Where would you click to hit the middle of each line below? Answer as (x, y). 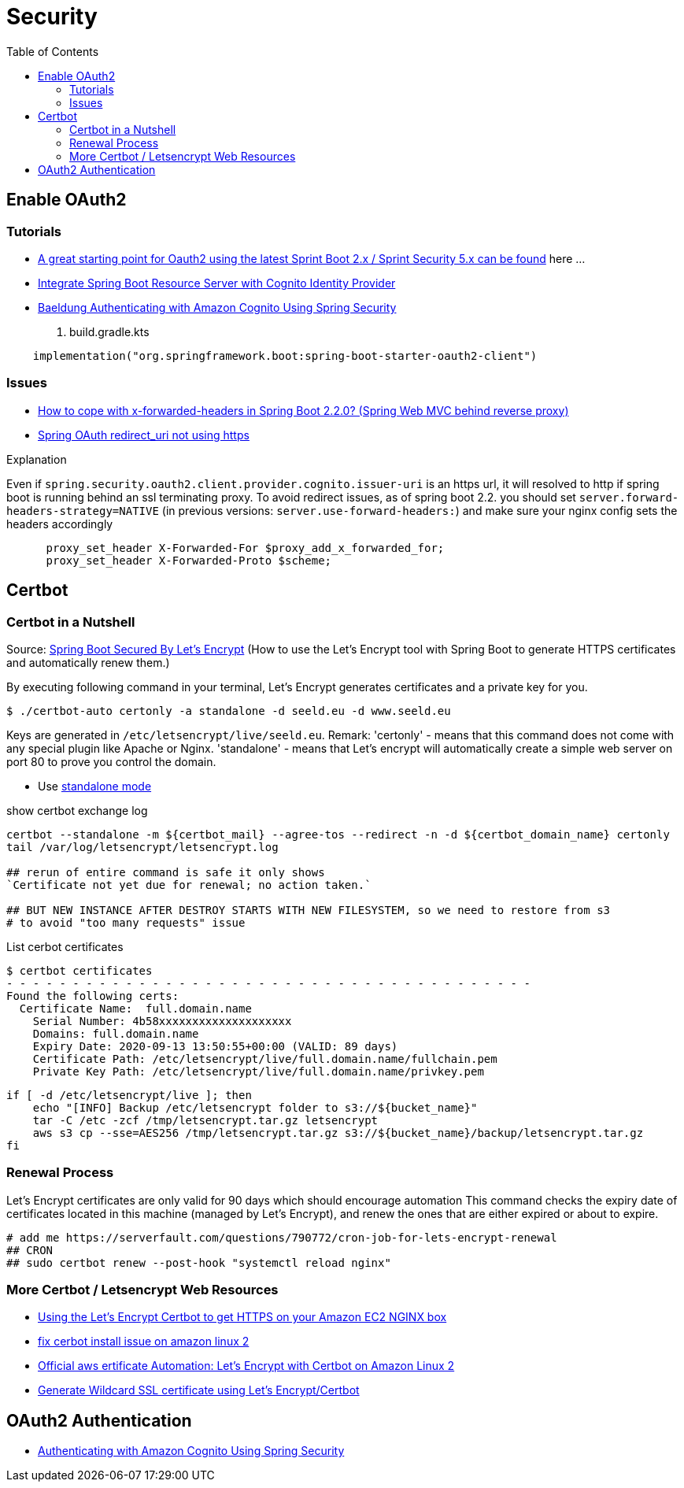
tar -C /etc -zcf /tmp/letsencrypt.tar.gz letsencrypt (205, 1120)
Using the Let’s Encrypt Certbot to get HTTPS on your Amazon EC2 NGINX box (242, 1317)
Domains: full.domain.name (116, 1033)
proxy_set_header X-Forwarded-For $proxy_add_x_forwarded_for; (245, 548)
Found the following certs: (93, 996)
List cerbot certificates (65, 946)
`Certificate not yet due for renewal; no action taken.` (189, 885)
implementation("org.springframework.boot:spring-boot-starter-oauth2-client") (285, 355)
